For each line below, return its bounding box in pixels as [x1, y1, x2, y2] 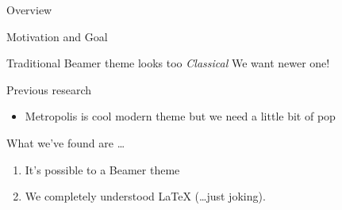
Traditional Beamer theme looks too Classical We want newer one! [6, 55, 330, 71]
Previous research [6, 81, 92, 97]
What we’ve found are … [6, 134, 125, 151]
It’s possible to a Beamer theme [25, 161, 180, 178]
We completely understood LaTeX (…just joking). [25, 188, 266, 204]
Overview [6, 2, 52, 17]
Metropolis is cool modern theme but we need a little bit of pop [25, 108, 336, 124]
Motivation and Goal [6, 28, 108, 44]
